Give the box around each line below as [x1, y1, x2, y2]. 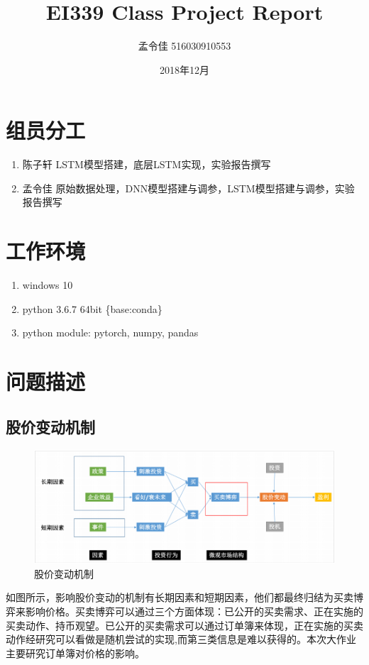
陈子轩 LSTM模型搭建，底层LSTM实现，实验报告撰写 [22, 157, 271, 172]
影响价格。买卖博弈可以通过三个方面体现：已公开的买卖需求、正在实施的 [25, 604, 363, 618]
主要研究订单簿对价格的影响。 [6, 645, 145, 660]
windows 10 [22, 277, 73, 292]
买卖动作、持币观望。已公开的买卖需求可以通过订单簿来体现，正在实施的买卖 [6, 617, 363, 632]
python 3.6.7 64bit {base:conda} [22, 301, 163, 316]
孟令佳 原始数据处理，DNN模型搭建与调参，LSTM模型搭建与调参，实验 [22, 180, 355, 195]
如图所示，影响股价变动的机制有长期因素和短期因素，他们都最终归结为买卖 [6, 590, 353, 605]
